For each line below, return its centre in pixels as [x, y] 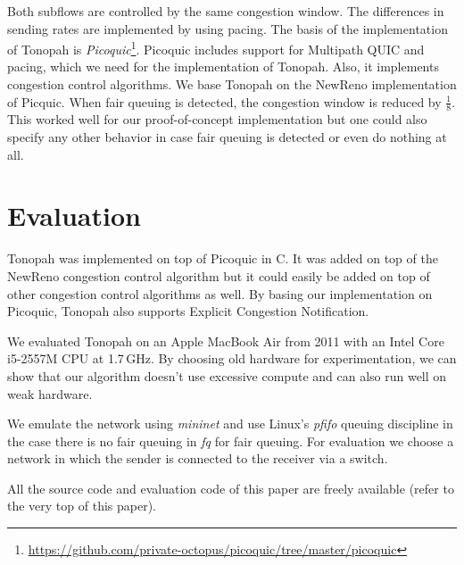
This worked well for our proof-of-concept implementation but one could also [217, 119]
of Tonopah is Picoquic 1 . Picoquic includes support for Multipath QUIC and [216, 48]
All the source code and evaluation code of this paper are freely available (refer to [231, 488]
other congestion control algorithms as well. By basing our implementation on [220, 293]
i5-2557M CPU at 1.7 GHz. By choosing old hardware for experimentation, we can [232, 358]
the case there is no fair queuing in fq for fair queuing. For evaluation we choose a [231, 440]
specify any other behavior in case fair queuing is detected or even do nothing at [227, 137]
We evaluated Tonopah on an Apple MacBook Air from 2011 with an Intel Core [226, 341]
